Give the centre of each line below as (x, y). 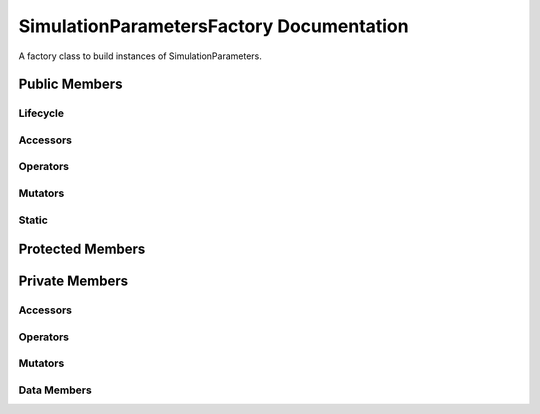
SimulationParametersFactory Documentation (213, 26)
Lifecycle (41, 113)
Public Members (70, 84)
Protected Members (82, 249)
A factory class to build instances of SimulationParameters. (140, 56)
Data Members (55, 390)
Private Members (73, 281)
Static (33, 220)
